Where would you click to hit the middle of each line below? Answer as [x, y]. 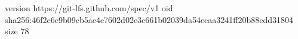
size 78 [17, 31]
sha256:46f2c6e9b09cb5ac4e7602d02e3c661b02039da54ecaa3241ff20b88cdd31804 [149, 19]
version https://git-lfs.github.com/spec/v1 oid [89, 8]
